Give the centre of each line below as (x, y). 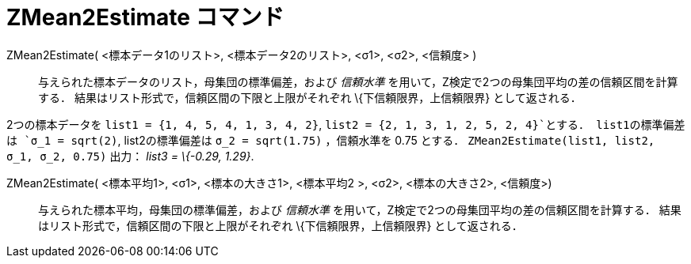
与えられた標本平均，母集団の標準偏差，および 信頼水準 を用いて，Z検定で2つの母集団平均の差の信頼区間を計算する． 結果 (360, 209)
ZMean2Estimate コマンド (145, 17)
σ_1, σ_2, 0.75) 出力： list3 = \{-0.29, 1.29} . (130, 156)
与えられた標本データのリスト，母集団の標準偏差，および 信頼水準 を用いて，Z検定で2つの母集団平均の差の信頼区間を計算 (358, 81)
